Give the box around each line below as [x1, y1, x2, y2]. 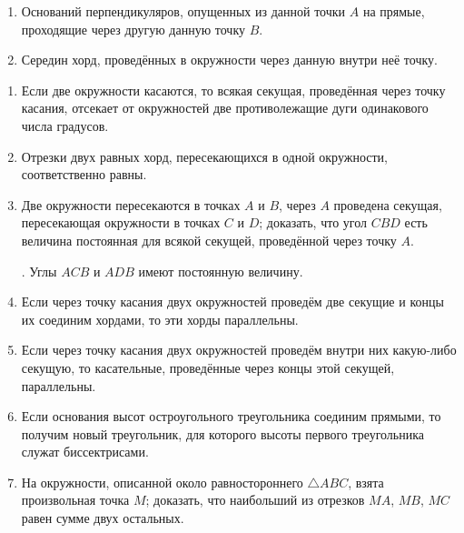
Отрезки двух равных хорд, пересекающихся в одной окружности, [21, 146, 388, 166]
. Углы [21, 261, 57, 280]
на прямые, [362, 2, 425, 20]
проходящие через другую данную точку [21, 19, 246, 38]
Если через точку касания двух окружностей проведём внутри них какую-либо [21, 340, 457, 359]
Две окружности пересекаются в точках [21, 195, 241, 214]
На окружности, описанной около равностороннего [21, 472, 303, 491]
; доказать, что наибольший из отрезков [145, 490, 365, 509]
